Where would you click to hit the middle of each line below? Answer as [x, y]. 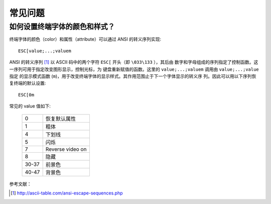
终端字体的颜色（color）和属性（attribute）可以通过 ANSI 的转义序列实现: [85, 39]
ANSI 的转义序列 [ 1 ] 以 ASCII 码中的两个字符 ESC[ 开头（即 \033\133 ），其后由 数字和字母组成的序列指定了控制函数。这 [134, 62]
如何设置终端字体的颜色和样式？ [62, 27]
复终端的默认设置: [28, 83]
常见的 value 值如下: [30, 106]
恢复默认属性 [61, 119]
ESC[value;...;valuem [45, 51]
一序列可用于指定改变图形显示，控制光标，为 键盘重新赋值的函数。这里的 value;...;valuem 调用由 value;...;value [134, 69]
